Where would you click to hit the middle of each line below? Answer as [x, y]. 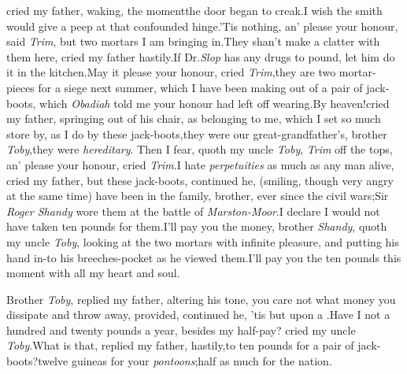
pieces [20, 87]
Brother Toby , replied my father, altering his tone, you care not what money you [201, 299]
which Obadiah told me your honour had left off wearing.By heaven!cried [215, 103]
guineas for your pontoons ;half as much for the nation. [202, 361]
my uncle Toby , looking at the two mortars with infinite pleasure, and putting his [203, 241]
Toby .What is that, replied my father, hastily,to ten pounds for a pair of [180, 345]
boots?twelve [37, 361]
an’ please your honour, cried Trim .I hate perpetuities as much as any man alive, [200, 164]
